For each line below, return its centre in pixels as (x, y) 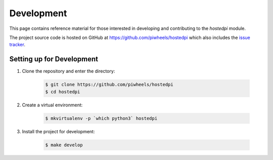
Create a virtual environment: (52, 105)
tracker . (17, 45)
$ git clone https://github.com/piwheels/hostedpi (109, 85)
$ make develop (64, 145)
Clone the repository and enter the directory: (69, 71)
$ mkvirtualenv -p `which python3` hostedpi (101, 118)
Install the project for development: (58, 131)
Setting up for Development (54, 59)
